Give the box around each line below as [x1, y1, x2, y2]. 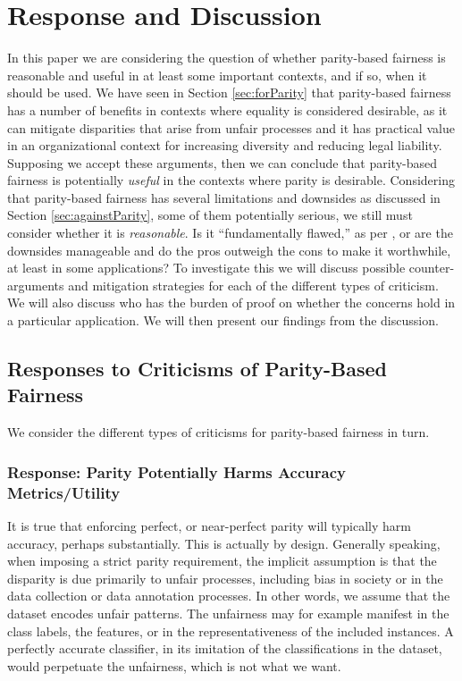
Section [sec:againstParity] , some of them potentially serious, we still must [7, 206, 413, 224]
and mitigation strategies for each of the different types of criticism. [68, 275, 439, 294]
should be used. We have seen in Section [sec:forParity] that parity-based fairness [7, 83, 451, 102]
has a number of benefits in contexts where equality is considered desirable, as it [7, 100, 448, 119]
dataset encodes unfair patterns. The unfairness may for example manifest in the [7, 603, 449, 622]
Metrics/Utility [7, 481, 121, 503]
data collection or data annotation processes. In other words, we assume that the [7, 586, 450, 605]
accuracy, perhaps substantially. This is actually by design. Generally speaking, [7, 534, 441, 552]
